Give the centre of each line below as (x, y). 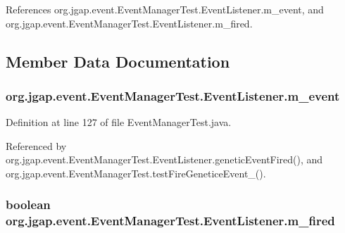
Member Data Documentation (118, 61)
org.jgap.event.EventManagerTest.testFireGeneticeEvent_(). (136, 173)
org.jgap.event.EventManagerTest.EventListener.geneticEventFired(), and (164, 159)
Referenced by (36, 145)
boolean (28, 204)
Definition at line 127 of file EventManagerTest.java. (119, 122)
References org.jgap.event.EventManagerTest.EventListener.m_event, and (165, 9)
